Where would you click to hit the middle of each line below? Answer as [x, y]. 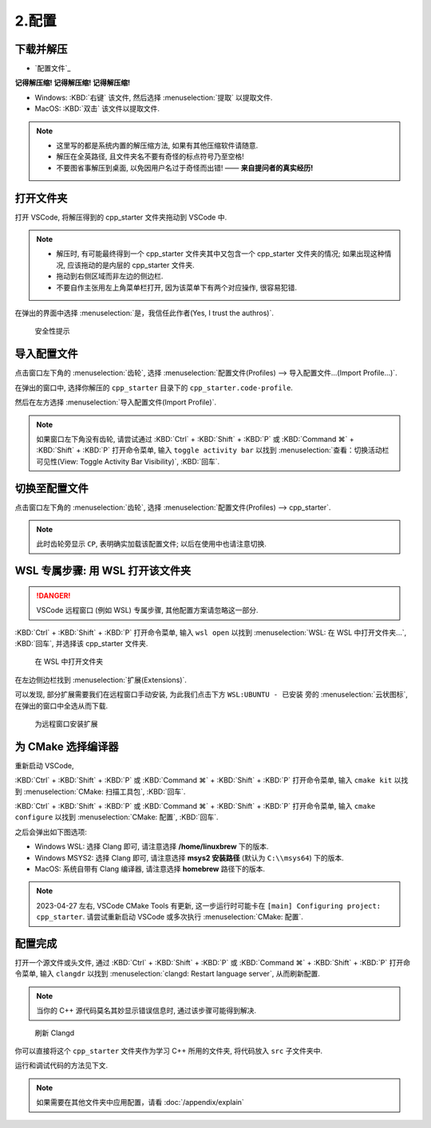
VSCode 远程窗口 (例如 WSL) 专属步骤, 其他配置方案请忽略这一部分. [147, 610]
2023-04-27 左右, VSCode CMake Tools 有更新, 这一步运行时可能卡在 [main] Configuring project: [209, 905]
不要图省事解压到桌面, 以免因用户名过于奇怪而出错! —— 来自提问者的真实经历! [185, 168]
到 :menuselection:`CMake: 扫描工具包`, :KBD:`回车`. [100, 791]
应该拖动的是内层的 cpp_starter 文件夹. [130, 265]
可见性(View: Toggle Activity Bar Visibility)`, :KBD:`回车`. [128, 461]
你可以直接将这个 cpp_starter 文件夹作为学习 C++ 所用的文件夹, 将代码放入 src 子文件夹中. [169, 1051]
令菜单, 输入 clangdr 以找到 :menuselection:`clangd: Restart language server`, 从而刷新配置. [168, 974]
